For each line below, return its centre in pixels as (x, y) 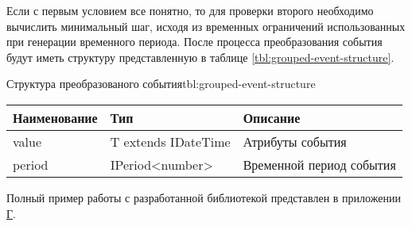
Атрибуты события (295, 141)
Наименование (55, 117)
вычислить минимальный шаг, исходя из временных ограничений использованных (206, 26)
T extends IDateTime (170, 141)
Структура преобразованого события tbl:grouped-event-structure (161, 84)
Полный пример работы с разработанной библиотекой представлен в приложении (204, 197)
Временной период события (319, 164)
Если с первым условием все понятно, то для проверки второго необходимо (190, 10)
